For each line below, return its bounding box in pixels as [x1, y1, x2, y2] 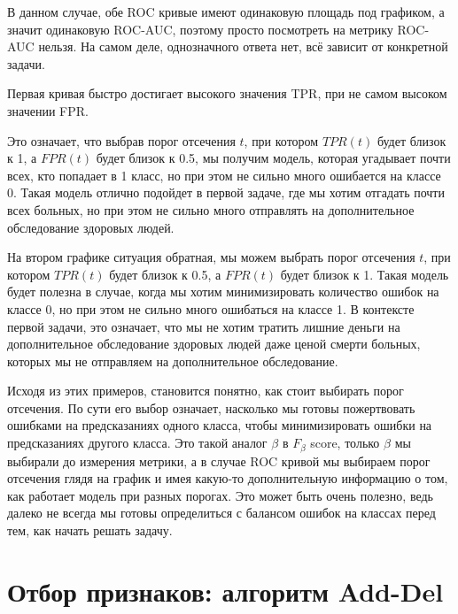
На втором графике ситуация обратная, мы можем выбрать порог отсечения [7, 248, 415, 266]
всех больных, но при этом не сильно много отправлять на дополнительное [7, 200, 415, 219]
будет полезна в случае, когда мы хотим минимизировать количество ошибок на [7, 282, 439, 301]
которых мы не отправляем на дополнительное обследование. [7, 351, 338, 370]
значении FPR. [7, 101, 89, 119]
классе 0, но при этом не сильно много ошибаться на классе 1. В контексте [7, 299, 415, 318]
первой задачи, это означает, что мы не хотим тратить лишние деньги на [7, 317, 400, 335]
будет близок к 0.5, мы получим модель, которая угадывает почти [96, 149, 451, 167]
